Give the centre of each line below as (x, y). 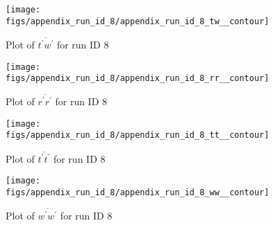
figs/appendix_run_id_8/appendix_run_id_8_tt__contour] (138, 135)
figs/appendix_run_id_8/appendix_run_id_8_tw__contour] (138, 21)
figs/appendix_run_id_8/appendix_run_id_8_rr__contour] (138, 79)
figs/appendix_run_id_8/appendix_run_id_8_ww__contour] (138, 193)
